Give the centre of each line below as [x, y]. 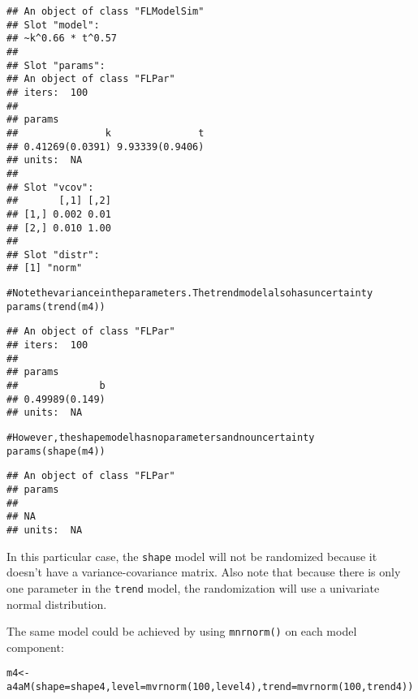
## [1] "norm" [45, 268]
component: [35, 647]
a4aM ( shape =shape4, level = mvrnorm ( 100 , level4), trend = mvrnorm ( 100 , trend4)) [210, 687]
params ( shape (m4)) [56, 451]
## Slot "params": [56, 65]
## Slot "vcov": [50, 187]
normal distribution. [57, 604]
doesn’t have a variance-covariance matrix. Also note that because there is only [204, 572]
